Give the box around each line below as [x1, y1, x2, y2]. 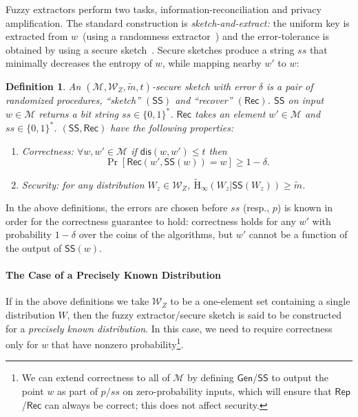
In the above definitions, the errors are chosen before [6, 200, 228, 215]
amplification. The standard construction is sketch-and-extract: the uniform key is [6, 15, 350, 30]
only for [6, 336, 39, 351]
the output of [6, 240, 62, 255]
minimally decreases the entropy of [6, 56, 152, 70]
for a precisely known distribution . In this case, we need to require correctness [6, 321, 333, 335]
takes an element [194, 107, 266, 121]
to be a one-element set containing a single [170, 294, 350, 308]
